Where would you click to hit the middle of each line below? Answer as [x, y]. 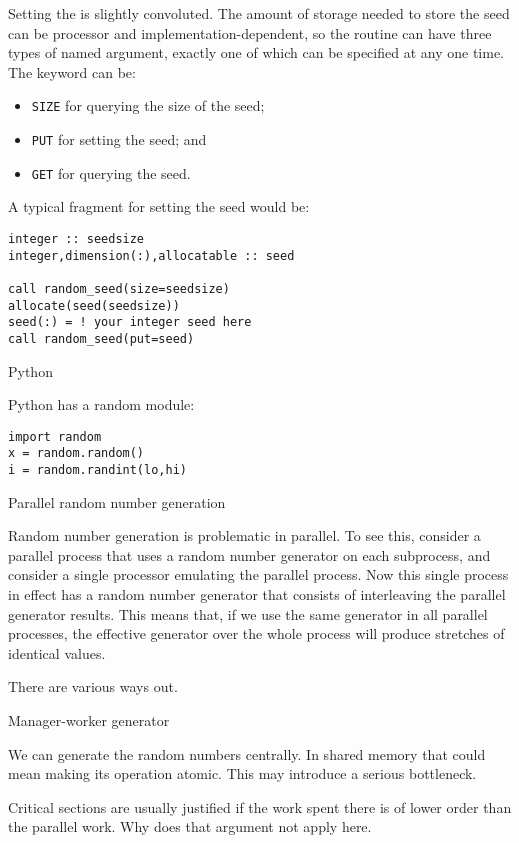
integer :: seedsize [76, 238]
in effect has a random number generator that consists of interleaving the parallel [257, 594]
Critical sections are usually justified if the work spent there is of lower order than [260, 806]
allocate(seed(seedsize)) [94, 305]
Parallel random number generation [117, 501]
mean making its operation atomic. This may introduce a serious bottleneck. [242, 773]
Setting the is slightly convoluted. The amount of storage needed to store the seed [259, 13]
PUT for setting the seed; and [119, 139]
